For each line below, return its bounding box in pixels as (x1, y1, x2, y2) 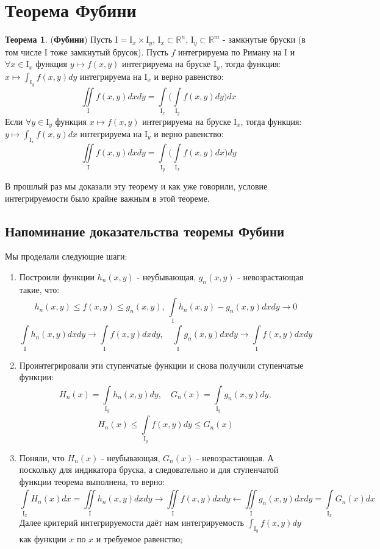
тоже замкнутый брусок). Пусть (50, 45, 168, 58)
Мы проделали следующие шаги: (5, 250, 127, 263)
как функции (19, 533, 66, 545)
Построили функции (19, 270, 95, 283)
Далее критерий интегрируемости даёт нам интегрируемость (19, 516, 245, 529)
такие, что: (19, 283, 60, 296)
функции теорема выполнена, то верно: (19, 475, 165, 488)
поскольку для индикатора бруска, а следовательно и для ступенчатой (19, 463, 279, 476)
